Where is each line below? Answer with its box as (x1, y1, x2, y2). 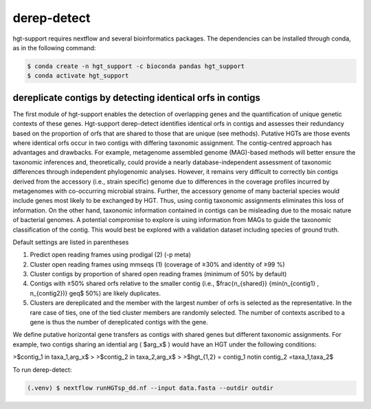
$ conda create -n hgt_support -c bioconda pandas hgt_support (27, 62, 245, 70)
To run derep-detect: (12, 365, 72, 374)
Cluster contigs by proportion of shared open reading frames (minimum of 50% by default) (30, 270, 287, 278)
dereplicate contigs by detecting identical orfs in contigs (12, 91, 260, 103)
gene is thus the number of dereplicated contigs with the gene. (30, 318, 209, 327)
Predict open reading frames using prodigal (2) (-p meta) (30, 251, 192, 259)
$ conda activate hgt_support (27, 72, 129, 80)
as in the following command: (12, 43, 96, 52)
